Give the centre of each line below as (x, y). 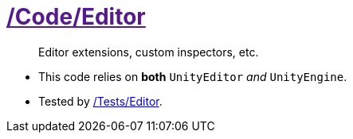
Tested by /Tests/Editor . (100, 101)
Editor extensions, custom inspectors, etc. (149, 52)
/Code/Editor (76, 17)
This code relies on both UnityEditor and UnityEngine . (193, 76)
